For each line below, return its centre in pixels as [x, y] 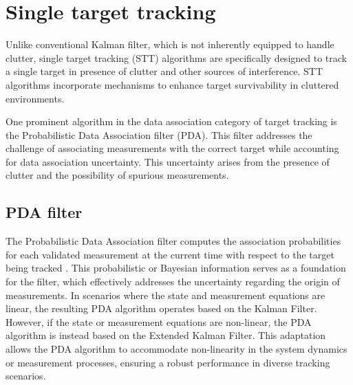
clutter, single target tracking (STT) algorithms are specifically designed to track [176, 57]
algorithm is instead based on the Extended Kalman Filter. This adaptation [166, 335]
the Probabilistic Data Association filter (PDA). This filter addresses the [159, 134]
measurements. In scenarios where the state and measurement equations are [165, 295]
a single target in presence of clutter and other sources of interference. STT [164, 71]
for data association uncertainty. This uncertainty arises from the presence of [168, 161]
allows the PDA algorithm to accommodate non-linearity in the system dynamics [176, 349]
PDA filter [44, 212]
